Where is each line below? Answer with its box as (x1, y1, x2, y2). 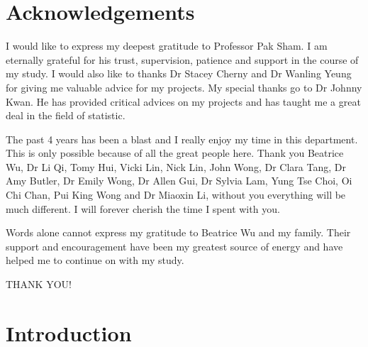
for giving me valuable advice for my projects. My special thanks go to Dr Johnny (6, 79, 362, 94)
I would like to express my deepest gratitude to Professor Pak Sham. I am (6, 38, 328, 53)
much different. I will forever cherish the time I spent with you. (6, 201, 280, 216)
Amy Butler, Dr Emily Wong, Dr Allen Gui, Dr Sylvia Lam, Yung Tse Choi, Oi (6, 173, 352, 188)
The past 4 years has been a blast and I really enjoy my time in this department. (6, 131, 358, 146)
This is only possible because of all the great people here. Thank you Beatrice (6, 145, 344, 160)
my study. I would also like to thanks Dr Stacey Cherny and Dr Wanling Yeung (6, 66, 352, 81)
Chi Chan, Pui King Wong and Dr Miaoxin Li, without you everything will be (6, 187, 346, 202)
